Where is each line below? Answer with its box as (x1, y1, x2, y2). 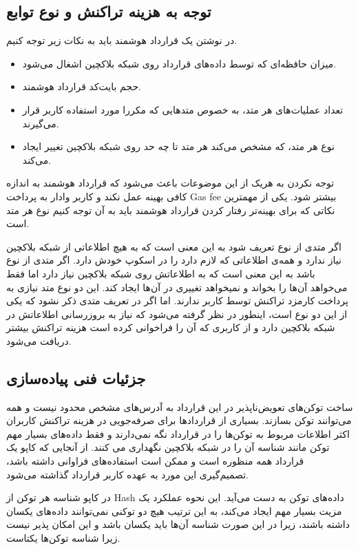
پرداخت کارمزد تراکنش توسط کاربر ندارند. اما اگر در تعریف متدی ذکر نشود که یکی (6, 293, 348, 308)
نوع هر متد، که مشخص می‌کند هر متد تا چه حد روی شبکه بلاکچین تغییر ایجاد (22, 139, 335, 154)
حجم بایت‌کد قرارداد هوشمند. (22, 79, 141, 94)
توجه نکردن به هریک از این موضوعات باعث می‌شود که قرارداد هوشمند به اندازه (6, 176, 335, 190)
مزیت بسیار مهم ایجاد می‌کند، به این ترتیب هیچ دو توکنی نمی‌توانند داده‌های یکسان (6, 503, 342, 518)
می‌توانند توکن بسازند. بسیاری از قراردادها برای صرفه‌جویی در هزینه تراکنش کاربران (6, 413, 352, 427)
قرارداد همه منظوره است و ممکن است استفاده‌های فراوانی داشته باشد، (6, 454, 304, 468)
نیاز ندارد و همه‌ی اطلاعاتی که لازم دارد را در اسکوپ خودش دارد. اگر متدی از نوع (6, 253, 341, 267)
